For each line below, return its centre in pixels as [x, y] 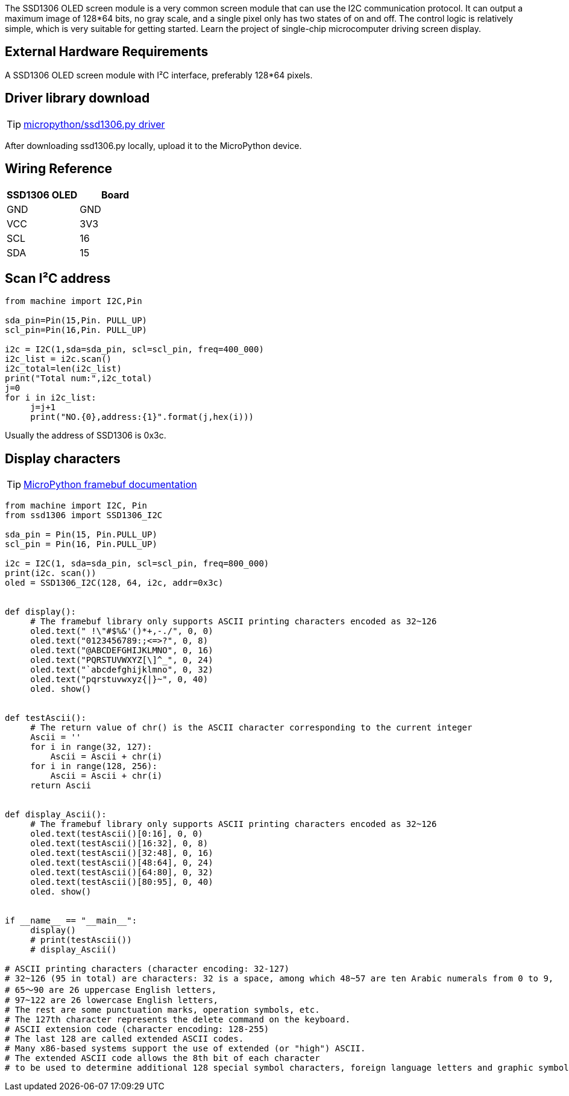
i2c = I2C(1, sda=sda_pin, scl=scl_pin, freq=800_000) [137, 564]
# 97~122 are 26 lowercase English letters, [112, 1000]
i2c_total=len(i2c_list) [63, 369]
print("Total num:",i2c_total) [79, 379]
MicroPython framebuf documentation [110, 485]
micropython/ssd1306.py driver [94, 124]
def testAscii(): [46, 718]
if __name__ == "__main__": [71, 921]
